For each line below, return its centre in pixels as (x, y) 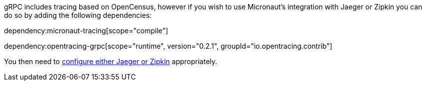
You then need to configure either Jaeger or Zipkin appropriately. (111, 61)
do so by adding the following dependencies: (78, 15)
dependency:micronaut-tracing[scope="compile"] (86, 31)
